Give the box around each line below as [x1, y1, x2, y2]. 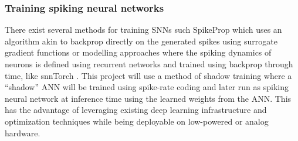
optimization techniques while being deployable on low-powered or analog [5, 115, 269, 127]
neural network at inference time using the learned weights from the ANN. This [5, 92, 292, 104]
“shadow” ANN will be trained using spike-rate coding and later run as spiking [5, 81, 289, 93]
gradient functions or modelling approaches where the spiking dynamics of [5, 46, 272, 59]
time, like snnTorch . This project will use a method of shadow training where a [5, 69, 292, 81]
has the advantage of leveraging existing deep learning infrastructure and [5, 104, 267, 116]
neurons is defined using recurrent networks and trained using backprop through [5, 58, 293, 70]
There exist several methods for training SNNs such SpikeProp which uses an [5, 23, 282, 36]
